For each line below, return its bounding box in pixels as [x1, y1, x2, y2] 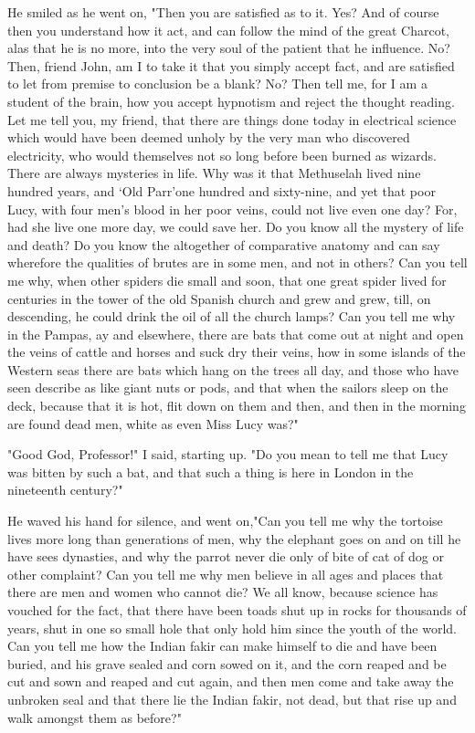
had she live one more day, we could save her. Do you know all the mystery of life [7, 217, 464, 236]
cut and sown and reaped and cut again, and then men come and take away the [7, 672, 454, 691]
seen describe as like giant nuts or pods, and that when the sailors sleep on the [7, 378, 449, 397]
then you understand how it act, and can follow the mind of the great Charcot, [7, 20, 449, 39]
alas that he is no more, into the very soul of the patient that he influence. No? [7, 38, 450, 58]
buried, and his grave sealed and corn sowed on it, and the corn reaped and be [7, 654, 447, 673]
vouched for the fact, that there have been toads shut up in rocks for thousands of [7, 601, 467, 619]
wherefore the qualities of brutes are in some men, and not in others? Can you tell [7, 253, 468, 272]
